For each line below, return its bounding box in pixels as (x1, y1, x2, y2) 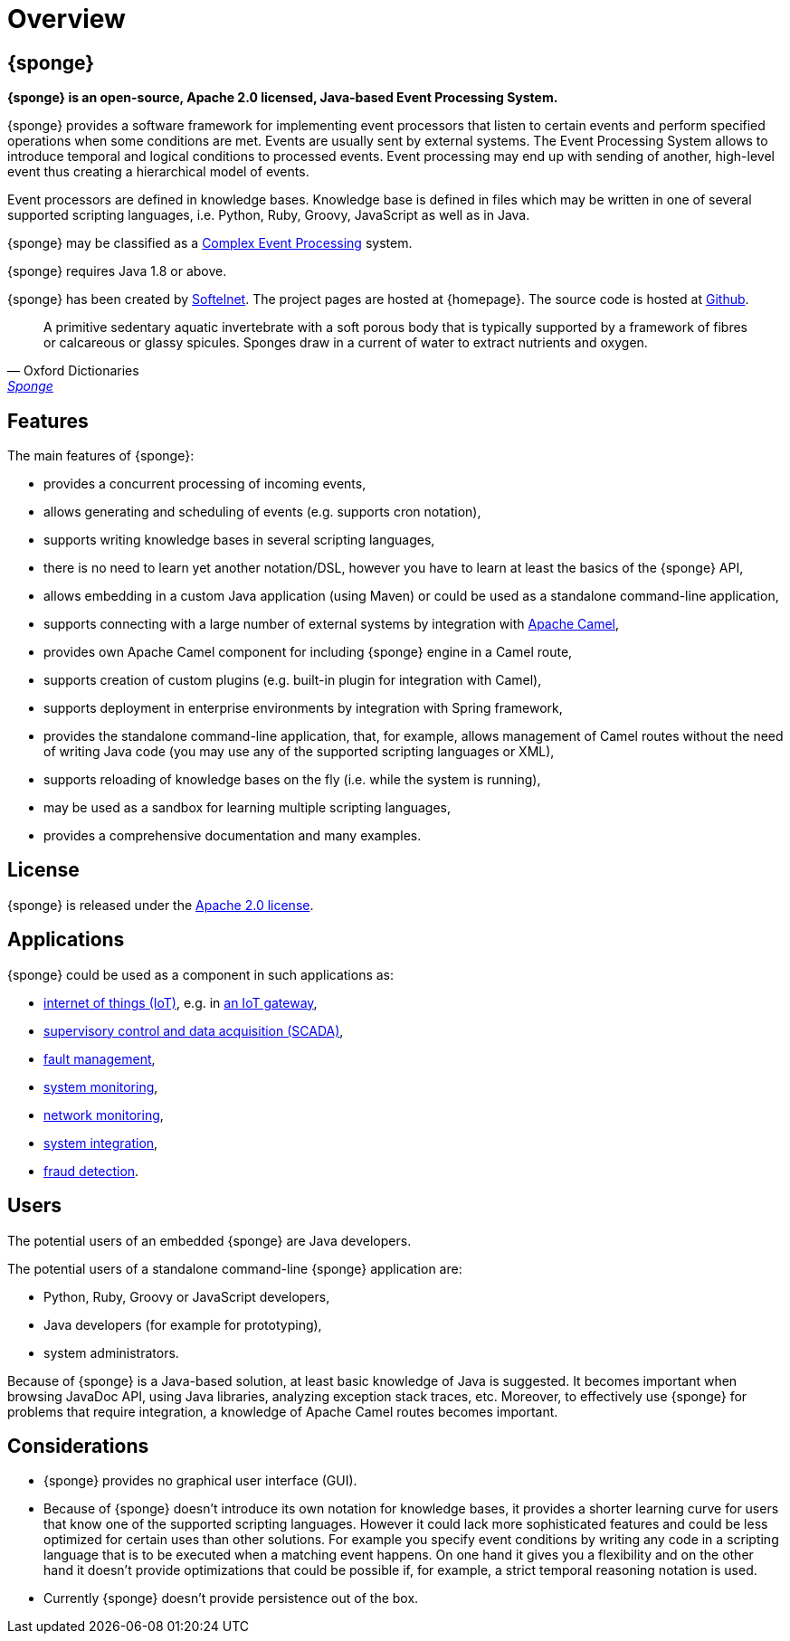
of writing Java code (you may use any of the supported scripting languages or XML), (43, 744, 555, 760)
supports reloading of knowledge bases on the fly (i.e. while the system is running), (43, 772, 541, 788)
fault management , (43, 1050, 156, 1067)
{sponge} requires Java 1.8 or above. (7, 263, 227, 280)
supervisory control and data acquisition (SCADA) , (43, 1022, 344, 1039)
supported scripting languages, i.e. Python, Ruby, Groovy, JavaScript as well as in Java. (7, 207, 530, 223)
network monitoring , (43, 1106, 164, 1123)
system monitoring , (43, 1078, 158, 1095)
